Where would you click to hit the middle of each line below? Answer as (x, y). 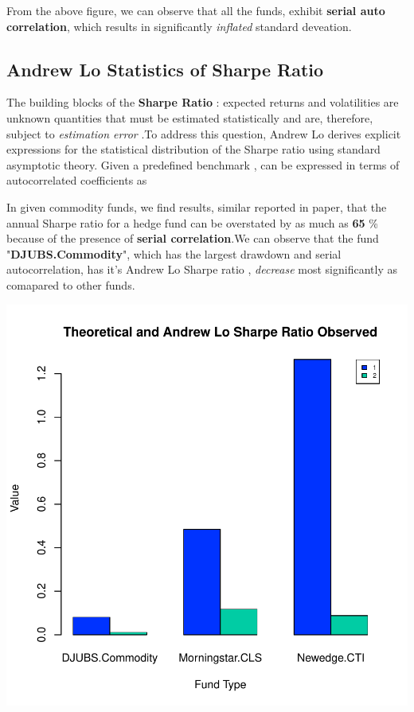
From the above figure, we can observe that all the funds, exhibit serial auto (196, 10)
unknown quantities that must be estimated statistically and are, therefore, (190, 117)
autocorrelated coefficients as (77, 180)
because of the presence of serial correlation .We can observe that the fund (193, 238)
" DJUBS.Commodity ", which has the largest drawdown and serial (174, 253)
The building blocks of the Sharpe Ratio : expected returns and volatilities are (203, 102)
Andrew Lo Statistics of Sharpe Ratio (165, 69)
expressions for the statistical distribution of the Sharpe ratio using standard (193, 149)
